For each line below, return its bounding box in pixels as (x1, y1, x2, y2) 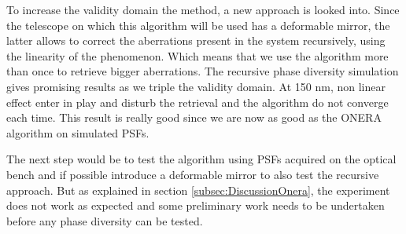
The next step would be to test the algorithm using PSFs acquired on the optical (6, 151, 397, 167)
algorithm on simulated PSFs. (6, 124, 149, 141)
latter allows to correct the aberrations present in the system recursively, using (6, 32, 386, 49)
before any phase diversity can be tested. (6, 212, 203, 229)
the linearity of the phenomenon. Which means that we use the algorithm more (6, 47, 389, 64)
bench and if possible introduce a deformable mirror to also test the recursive (6, 166, 379, 182)
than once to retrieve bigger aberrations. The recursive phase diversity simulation (6, 63, 399, 79)
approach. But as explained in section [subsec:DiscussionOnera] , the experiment (6, 181, 390, 198)
